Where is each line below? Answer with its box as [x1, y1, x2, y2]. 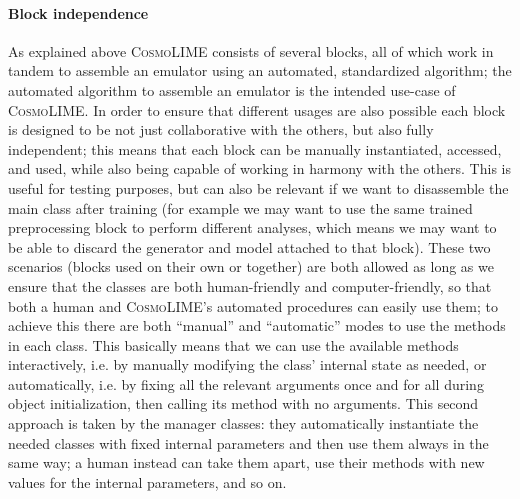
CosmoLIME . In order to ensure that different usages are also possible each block [8, 99, 506, 120]
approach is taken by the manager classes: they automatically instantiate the [8, 413, 479, 434]
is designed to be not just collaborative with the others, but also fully [8, 119, 434, 140]
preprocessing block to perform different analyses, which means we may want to [8, 217, 497, 238]
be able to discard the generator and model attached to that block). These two [8, 236, 491, 257]
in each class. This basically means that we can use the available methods [8, 334, 459, 355]
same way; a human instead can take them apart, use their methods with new [8, 452, 485, 473]
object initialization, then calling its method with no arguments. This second [8, 393, 479, 414]
